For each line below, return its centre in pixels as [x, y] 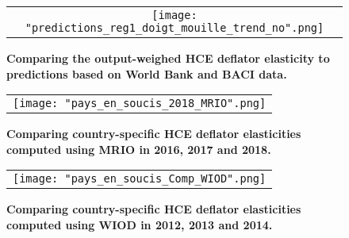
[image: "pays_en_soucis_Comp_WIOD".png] [140, 179]
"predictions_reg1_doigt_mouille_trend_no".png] [174, 28]
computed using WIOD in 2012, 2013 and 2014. [140, 224]
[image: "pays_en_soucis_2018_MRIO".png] [140, 104]
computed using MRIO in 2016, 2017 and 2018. [139, 149]
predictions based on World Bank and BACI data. [147, 73]
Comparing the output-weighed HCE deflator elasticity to [168, 58]
